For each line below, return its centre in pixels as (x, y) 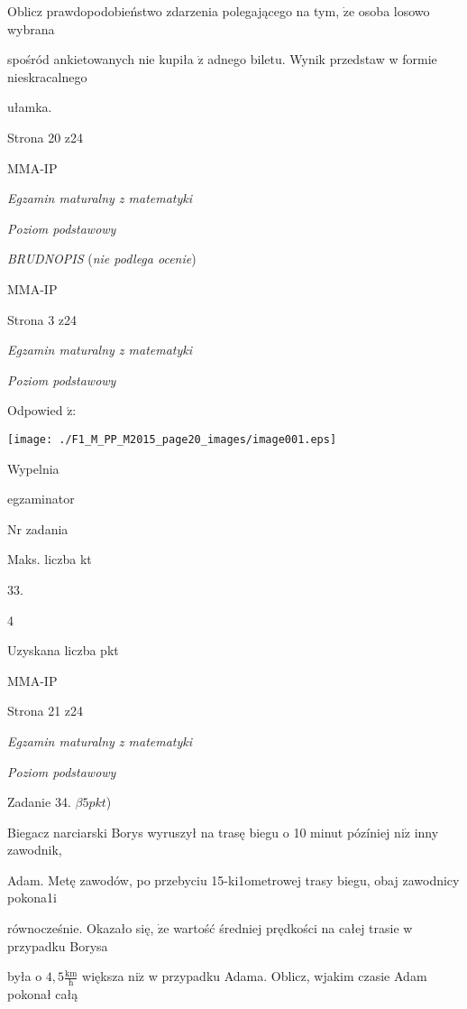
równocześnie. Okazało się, (81, 928)
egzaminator (41, 499)
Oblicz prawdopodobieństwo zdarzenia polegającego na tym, (174, 11)
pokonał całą (43, 994)
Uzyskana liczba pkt (63, 650)
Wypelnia (33, 468)
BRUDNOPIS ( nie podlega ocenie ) (102, 259)
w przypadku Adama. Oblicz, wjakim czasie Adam (288, 976)
